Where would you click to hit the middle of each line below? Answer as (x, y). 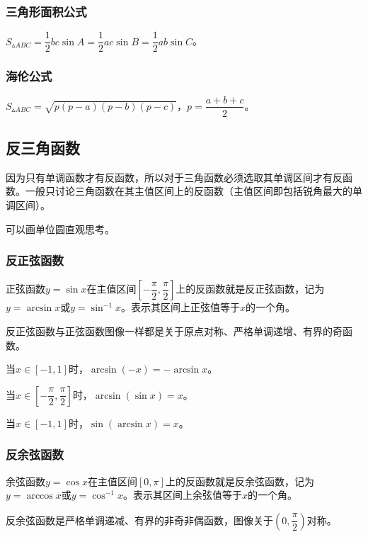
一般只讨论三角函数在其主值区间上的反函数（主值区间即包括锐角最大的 (189, 191)
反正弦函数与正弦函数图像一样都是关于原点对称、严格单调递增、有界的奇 (174, 330)
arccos (40, 496)
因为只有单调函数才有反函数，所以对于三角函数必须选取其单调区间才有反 (174, 177)
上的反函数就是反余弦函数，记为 (240, 481)
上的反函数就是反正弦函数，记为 (250, 289)
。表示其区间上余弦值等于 (183, 495)
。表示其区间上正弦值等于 (181, 307)
